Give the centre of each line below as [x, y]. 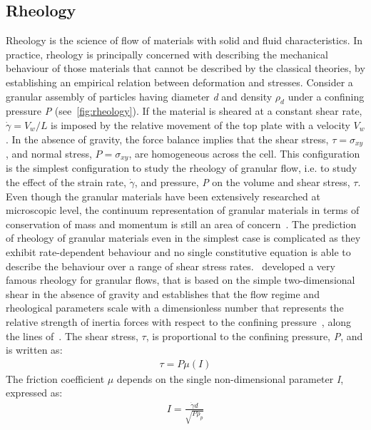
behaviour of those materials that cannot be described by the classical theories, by [185, 68]
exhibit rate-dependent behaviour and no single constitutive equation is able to [178, 252]
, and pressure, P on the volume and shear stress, [242, 182]
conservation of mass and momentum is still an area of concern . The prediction [181, 224]
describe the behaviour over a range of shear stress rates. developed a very [171, 266]
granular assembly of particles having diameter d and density [139, 96]
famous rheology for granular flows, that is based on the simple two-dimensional [181, 280]
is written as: [34, 350]
